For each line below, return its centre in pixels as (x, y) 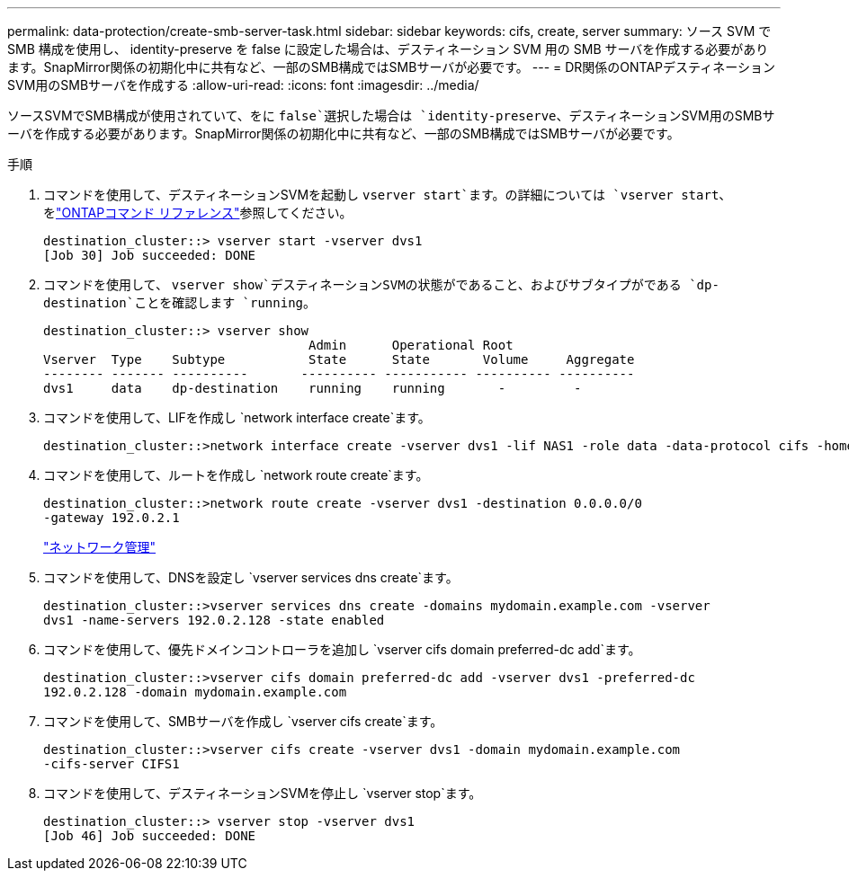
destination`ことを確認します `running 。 (180, 302)
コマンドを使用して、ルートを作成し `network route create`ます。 (236, 475)
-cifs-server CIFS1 (112, 764)
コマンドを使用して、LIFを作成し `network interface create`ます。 (237, 417)
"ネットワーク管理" (100, 547)
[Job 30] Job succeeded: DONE (150, 255)
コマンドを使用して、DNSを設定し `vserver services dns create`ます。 (251, 577)
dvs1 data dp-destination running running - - (313, 388)
